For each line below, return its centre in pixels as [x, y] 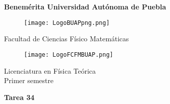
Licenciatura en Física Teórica [50, 70]
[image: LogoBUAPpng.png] [67, 23]
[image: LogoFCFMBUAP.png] [69, 54]
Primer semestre [29, 80]
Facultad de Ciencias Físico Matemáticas [67, 39]
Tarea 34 [19, 97]
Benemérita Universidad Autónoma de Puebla [85, 6]
